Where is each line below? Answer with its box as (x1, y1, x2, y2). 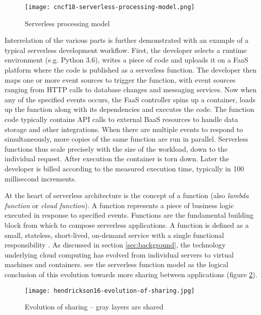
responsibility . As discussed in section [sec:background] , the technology (5, 239, 226, 250)
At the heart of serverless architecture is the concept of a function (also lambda (5, 190, 249, 201)
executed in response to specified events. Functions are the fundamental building (5, 210, 254, 220)
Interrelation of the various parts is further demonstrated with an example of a (5, 35, 249, 45)
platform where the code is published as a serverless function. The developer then (5, 65, 257, 75)
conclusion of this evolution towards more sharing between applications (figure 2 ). (5, 269, 257, 279)
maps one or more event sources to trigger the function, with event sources (5, 74, 236, 85)
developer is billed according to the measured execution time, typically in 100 (5, 163, 244, 173)
